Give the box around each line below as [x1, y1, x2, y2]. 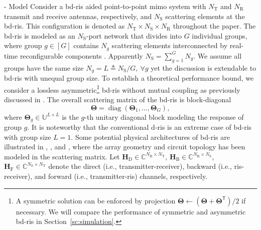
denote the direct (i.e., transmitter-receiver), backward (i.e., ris [48, 161, 242, 171]
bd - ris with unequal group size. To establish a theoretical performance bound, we [4, 73, 254, 83]
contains [73, 40, 99, 51]
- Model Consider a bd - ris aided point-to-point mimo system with [4, 1, 206, 11]
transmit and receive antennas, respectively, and [4, 11, 152, 21]
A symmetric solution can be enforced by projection [16, 195, 176, 205]
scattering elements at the [165, 11, 245, 21]
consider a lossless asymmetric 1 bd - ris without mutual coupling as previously [4, 83, 240, 95]
